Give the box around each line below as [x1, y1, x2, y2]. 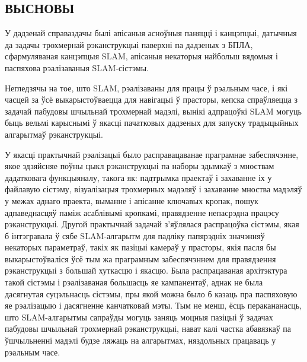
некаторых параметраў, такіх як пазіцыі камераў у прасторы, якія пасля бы [5, 241, 276, 253]
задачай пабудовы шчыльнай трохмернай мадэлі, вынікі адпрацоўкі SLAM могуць [5, 104, 302, 117]
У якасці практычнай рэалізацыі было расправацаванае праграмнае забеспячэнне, [5, 148, 299, 160]
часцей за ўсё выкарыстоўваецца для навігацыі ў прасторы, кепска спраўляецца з [5, 93, 298, 106]
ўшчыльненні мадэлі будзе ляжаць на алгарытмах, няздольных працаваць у [5, 334, 276, 347]
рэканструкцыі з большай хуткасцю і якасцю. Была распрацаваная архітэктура [5, 264, 287, 277]
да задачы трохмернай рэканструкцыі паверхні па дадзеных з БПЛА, [5, 38, 253, 50]
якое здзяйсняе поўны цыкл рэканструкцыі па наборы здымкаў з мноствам [5, 160, 274, 172]
